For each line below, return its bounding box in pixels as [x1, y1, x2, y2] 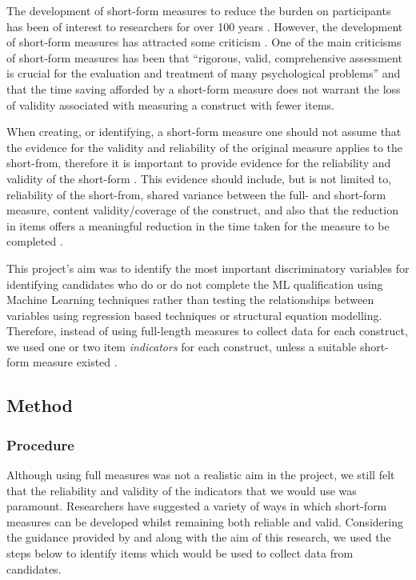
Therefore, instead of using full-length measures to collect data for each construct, [6, 322, 408, 339]
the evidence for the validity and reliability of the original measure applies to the [6, 138, 402, 155]
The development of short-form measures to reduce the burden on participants [6, 2, 391, 18]
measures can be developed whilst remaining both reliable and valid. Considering [6, 513, 403, 530]
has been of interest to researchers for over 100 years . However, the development [6, 18, 403, 34]
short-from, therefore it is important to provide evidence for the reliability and [6, 154, 391, 171]
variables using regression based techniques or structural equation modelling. [6, 306, 382, 323]
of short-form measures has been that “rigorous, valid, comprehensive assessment [6, 49, 402, 66]
